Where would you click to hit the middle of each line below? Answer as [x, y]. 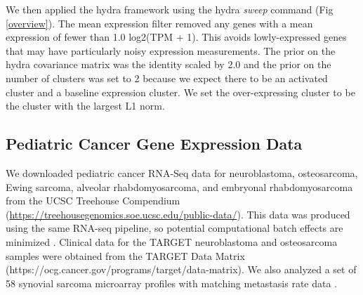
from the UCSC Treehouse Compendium [93, 201]
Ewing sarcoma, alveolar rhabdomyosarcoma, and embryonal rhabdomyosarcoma [179, 186]
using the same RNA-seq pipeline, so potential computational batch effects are [174, 228]
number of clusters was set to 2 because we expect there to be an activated [167, 78]
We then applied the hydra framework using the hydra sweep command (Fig [170, 9]
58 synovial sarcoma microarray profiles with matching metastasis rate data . [172, 283]
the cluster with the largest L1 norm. [85, 106]
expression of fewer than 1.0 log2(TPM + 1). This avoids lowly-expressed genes [176, 37]
